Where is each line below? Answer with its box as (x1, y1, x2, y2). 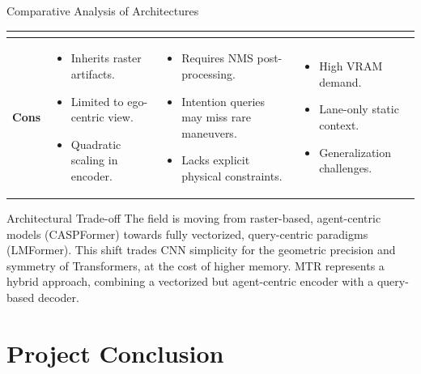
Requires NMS (181, 49, 253, 66)
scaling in (70, 151, 118, 168)
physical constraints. (181, 167, 283, 184)
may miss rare (181, 108, 251, 125)
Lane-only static (319, 100, 399, 117)
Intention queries (181, 92, 266, 109)
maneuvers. (181, 124, 237, 141)
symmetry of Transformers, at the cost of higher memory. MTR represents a (6, 257, 385, 274)
